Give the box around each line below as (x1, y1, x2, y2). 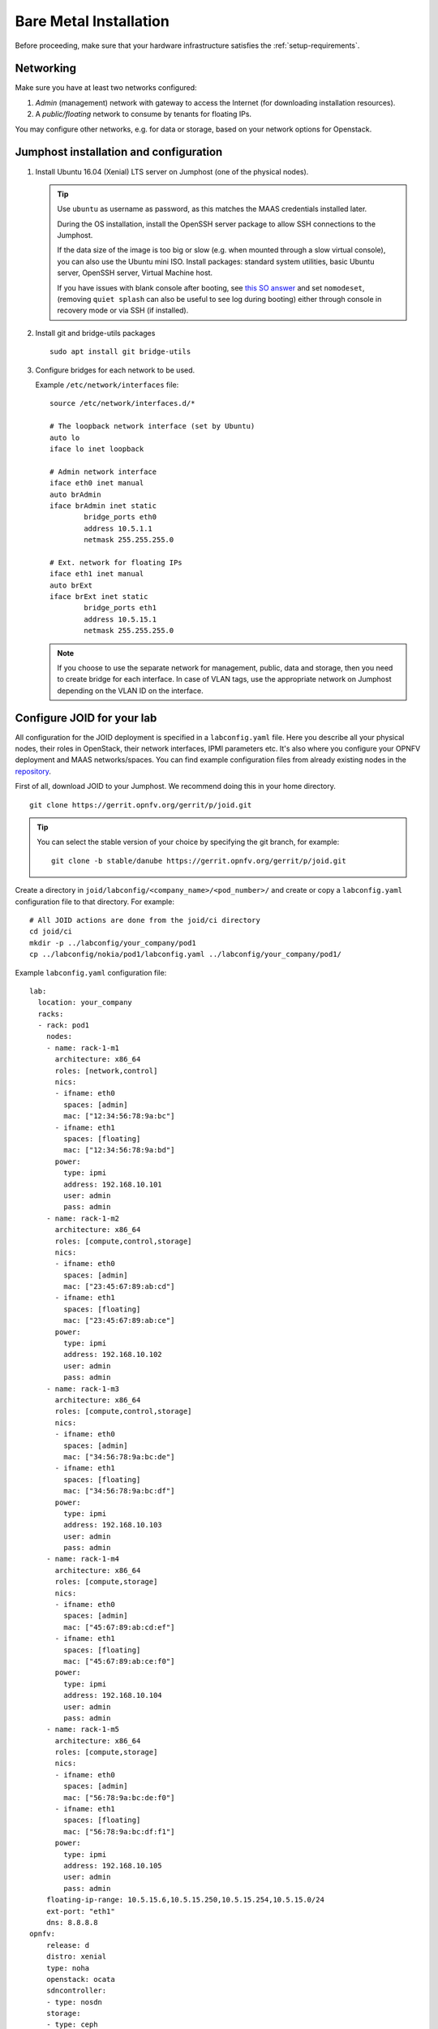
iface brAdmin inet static (49, 501, 157, 510)
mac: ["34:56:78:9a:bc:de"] (63, 1452, 175, 1461)
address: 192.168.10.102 (63, 1350, 162, 1359)
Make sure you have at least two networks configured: (15, 83, 197, 93)
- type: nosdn (45, 1997, 103, 2006)
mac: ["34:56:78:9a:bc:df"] (63, 1486, 175, 1496)
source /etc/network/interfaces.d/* (49, 398, 195, 408)
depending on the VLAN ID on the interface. (57, 686, 204, 696)
